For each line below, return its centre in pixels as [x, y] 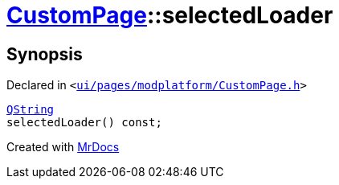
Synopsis [45, 54]
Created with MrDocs [63, 147]
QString [31, 110]
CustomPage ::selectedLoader [170, 15]
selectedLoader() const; [84, 123]
